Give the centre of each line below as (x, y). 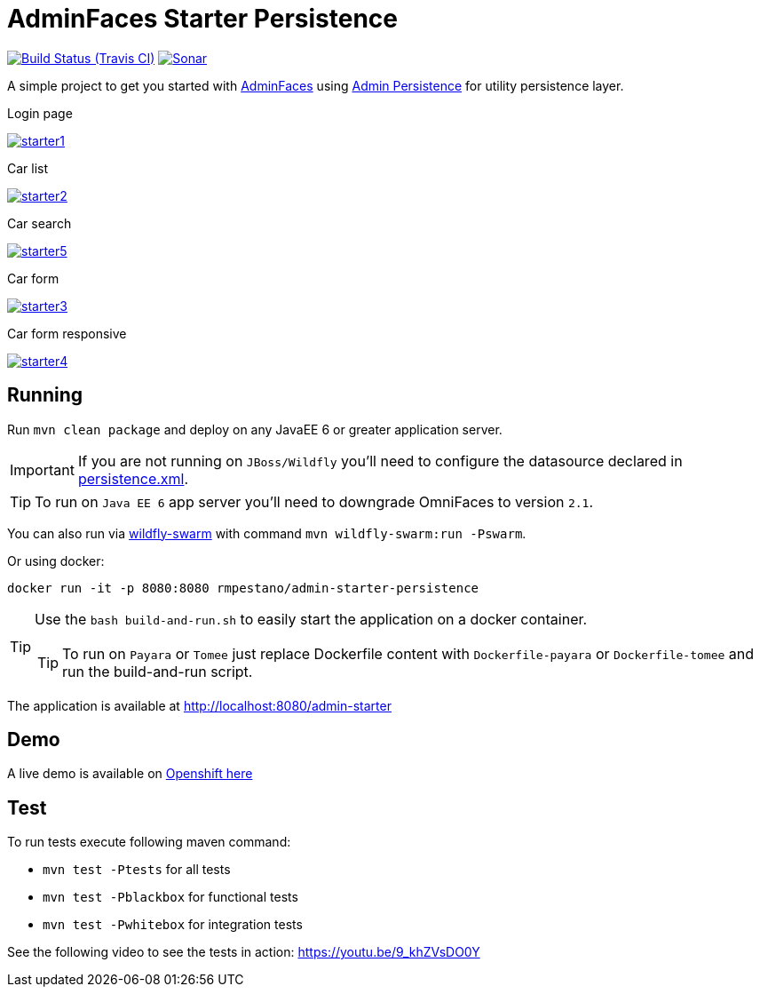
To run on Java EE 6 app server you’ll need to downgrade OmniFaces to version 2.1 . (314, 501)
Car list (28, 168)
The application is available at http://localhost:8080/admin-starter (199, 705)
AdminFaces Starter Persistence (202, 19)
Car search (40, 223)
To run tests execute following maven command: (149, 842)
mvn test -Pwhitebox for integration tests (173, 925)
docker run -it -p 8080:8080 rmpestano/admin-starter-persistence (243, 588)
